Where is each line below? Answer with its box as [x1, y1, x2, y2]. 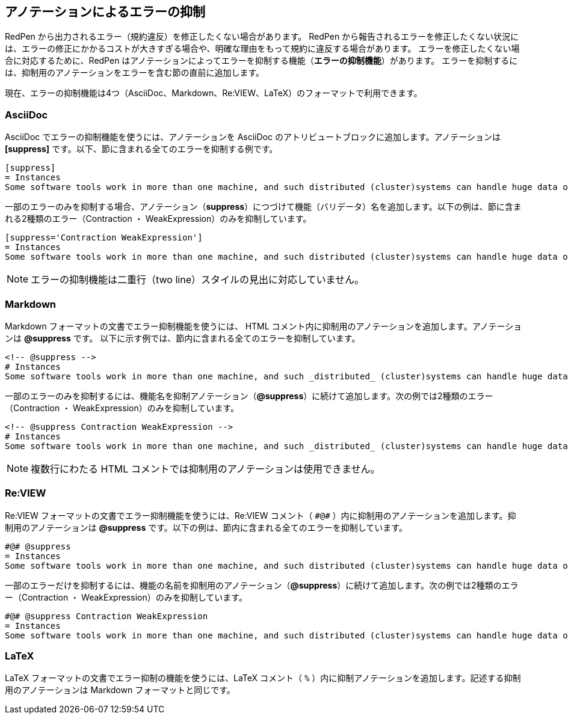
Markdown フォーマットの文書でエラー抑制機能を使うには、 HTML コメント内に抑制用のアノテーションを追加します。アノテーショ [5, 320, 522, 331]
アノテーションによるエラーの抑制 [5, 4, 206, 19]
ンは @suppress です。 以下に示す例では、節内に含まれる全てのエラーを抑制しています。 [5, 332, 360, 343]
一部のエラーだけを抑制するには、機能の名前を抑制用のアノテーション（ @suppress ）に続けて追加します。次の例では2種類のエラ [5, 580, 519, 590]
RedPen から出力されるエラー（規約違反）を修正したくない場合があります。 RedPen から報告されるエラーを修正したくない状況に [5, 31, 519, 42]
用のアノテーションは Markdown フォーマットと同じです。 [5, 685, 235, 696]
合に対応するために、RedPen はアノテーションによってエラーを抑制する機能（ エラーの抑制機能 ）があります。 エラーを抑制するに [5, 55, 518, 66]
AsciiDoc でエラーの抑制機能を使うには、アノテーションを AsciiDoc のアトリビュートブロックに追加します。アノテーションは [5, 132, 501, 142]
